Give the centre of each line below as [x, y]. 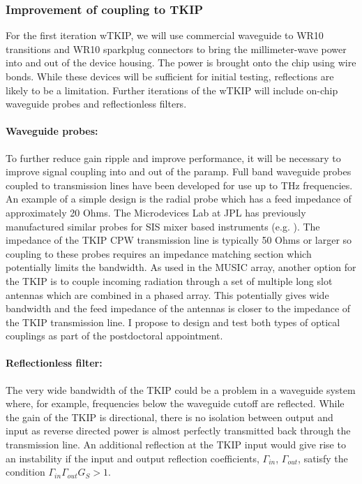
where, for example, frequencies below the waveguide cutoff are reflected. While [175, 403]
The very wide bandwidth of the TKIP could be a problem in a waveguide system [181, 389]
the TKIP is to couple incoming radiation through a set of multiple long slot [169, 280]
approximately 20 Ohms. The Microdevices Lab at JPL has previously [156, 212]
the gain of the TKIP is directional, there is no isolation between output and [169, 417]
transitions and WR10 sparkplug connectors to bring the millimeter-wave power [176, 49]
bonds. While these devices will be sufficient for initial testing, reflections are [170, 76]
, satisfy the [323, 458]
